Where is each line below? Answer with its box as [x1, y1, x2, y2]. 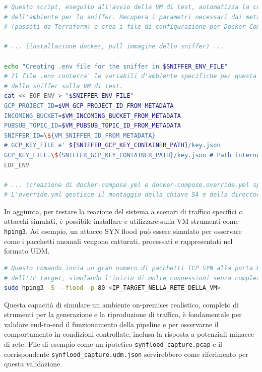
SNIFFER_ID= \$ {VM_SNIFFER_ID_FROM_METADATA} [4, 132, 156, 139]
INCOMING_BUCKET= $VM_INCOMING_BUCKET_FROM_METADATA [4, 112, 181, 119]
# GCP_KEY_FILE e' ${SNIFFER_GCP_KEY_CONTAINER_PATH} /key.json [4, 142, 221, 149]
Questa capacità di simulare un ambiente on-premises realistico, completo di [4, 299, 239, 309]
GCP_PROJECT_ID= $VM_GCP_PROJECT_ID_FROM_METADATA [4, 102, 174, 109]
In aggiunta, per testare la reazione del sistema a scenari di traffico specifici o [4, 206, 243, 216]
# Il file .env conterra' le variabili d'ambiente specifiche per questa [4, 73, 257, 80]
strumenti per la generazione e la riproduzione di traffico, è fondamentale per [4, 309, 242, 320]
